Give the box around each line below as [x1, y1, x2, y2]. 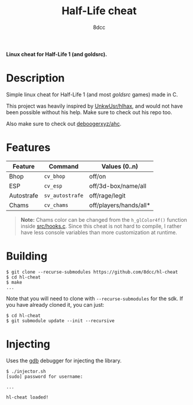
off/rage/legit [89, 191, 126, 199]
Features [6, 141, 51, 154]
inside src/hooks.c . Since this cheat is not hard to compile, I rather [20, 222, 182, 229]
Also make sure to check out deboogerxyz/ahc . [6, 120, 122, 127]
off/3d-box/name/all [89, 182, 146, 190]
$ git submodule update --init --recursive [6, 317, 115, 323]
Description [6, 72, 65, 85]
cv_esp [44, 182, 63, 189]
